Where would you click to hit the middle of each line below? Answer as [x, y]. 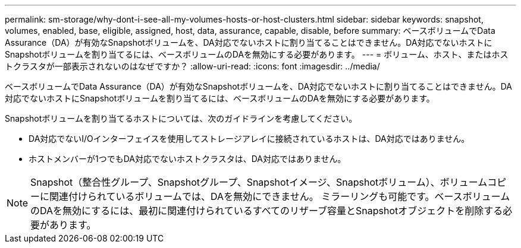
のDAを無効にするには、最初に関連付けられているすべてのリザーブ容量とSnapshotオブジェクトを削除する [267, 211]
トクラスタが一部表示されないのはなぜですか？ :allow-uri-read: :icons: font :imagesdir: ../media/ [192, 66]
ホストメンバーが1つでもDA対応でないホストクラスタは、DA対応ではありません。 [187, 159]
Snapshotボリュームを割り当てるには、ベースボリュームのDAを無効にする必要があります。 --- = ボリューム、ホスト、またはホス [257, 54]
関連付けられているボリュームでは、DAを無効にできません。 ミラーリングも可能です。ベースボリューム [280, 196]
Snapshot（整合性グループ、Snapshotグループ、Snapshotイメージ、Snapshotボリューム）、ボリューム [259, 182]
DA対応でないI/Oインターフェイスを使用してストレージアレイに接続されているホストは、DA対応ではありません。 [249, 139]
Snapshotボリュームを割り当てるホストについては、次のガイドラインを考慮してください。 [181, 118]
